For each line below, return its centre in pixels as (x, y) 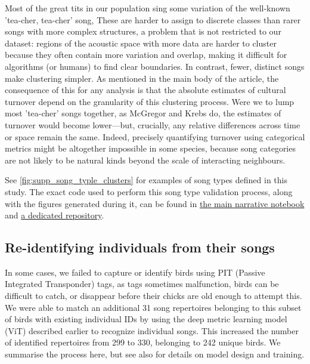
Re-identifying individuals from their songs (140, 247)
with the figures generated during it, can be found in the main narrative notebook (155, 203)
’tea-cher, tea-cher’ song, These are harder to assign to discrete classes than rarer (153, 19)
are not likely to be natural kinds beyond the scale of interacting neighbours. (145, 160)
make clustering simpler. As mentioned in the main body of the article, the (142, 78)
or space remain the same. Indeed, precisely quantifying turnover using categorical (155, 136)
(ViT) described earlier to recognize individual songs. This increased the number (152, 330)
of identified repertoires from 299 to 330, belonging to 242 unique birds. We (143, 342)
